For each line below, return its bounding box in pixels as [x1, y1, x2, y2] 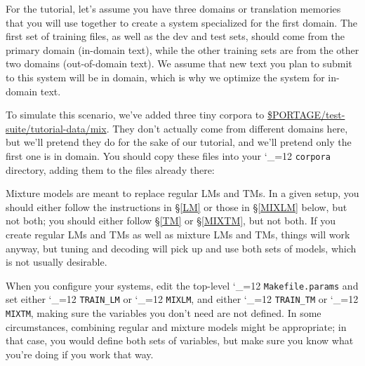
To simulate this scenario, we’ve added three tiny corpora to [6, 107, 265, 122]
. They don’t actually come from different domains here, [106, 121, 348, 135]
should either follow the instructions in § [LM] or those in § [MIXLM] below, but [6, 199, 347, 214]
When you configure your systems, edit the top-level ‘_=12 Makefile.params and [6, 278, 359, 292]
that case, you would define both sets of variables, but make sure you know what [6, 333, 354, 348]
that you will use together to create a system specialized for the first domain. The [6, 15, 357, 29]
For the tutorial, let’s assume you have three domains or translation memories [6, 1, 341, 15]
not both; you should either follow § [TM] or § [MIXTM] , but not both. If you [6, 213, 336, 228]
